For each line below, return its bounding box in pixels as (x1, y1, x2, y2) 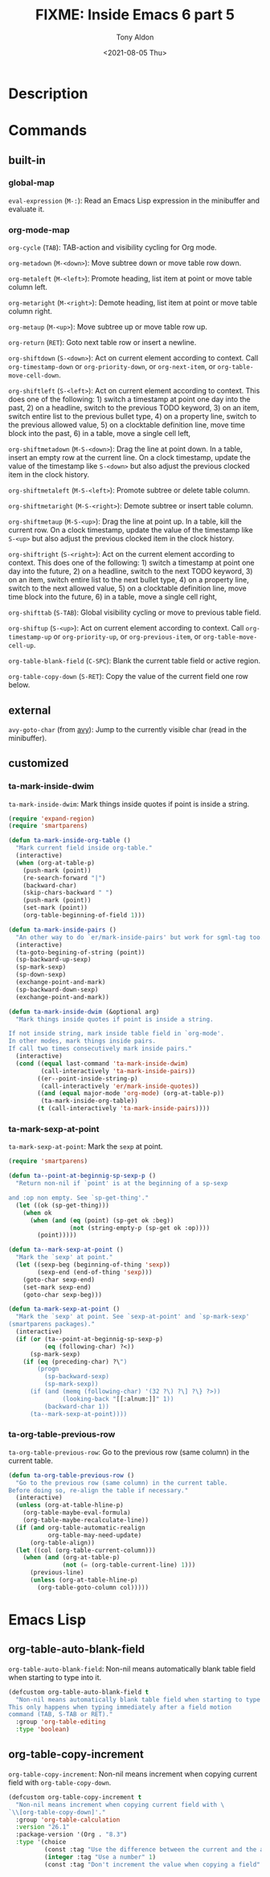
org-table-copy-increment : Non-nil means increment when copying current (8, 1768, 258, 1779)
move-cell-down (8, 372, 59, 380)
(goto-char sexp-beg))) (22, 1290, 103, 1299)
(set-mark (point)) (22, 904, 88, 912)
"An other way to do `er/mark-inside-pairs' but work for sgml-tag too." (15, 933, 268, 941)
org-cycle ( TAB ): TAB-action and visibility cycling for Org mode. (8, 243, 217, 253)
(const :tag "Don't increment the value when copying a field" (43, 1860, 261, 1868)
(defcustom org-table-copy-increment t (8, 1793, 142, 1801)
